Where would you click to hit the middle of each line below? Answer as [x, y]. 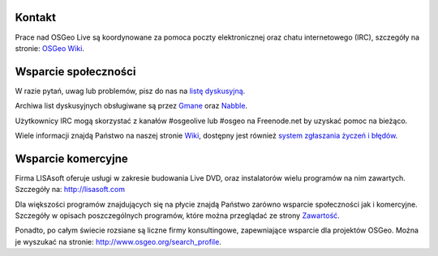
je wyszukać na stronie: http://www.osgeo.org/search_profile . [118, 241]
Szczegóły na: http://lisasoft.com [70, 190]
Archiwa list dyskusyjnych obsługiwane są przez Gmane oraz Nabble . [131, 106]
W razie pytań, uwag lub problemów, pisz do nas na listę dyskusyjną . [130, 91]
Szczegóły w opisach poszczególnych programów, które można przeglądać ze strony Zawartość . [177, 215]
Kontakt [36, 17]
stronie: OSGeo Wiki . [50, 48]
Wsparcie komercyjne [72, 158]
